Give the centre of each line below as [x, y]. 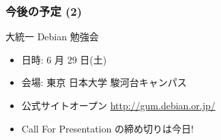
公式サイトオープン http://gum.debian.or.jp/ [118, 105]
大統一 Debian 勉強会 [52, 37]
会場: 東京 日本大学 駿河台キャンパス [104, 82]
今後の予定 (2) [44, 11]
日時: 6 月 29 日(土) [64, 59]
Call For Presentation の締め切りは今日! [107, 128]
